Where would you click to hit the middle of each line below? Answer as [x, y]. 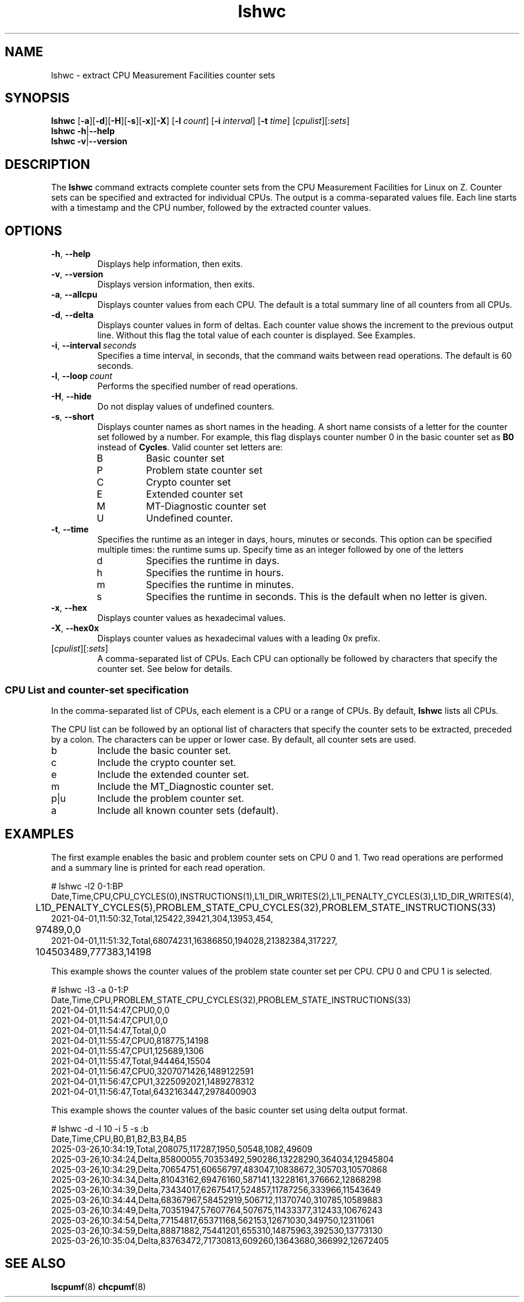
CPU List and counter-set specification [97, 690]
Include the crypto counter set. [167, 762]
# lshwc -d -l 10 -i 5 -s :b [100, 1128]
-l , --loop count [82, 376]
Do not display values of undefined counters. [186, 407]
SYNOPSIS [37, 98]
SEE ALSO [35, 1264]
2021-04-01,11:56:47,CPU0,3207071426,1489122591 [152, 1071]
